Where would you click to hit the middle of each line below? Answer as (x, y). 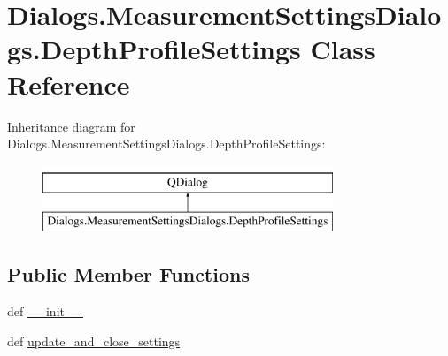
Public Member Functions (128, 274)
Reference (69, 83)
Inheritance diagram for (71, 126)
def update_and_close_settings (94, 341)
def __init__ (45, 311)
